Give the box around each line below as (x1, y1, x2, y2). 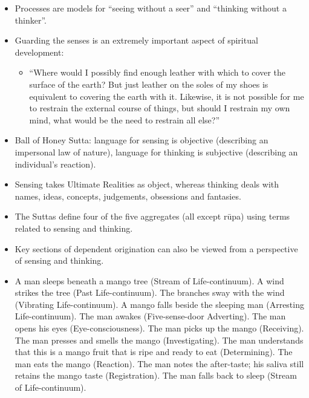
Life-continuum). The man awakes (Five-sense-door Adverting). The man (15, 310, 286, 322)
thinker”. (15, 13, 47, 26)
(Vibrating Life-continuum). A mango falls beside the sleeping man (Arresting (15, 298, 304, 310)
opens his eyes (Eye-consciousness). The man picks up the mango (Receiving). (15, 322, 304, 334)
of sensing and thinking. (15, 254, 104, 267)
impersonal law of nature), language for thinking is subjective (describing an (15, 145, 298, 158)
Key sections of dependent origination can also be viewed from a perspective (15, 242, 298, 255)
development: (15, 45, 64, 58)
